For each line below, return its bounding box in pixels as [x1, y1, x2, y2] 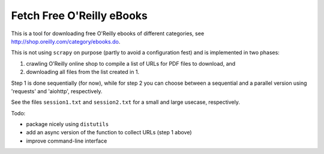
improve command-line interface [26, 137, 107, 144]
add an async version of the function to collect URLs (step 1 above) [26, 129, 192, 136]
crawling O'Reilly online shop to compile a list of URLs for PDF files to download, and [26, 60, 236, 67]
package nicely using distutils [26, 121, 109, 128]
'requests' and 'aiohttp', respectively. [11, 87, 103, 95]
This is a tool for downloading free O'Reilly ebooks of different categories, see [11, 30, 205, 37]
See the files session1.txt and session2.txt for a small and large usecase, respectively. [11, 98, 240, 106]
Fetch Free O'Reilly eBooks [11, 9, 148, 22]
